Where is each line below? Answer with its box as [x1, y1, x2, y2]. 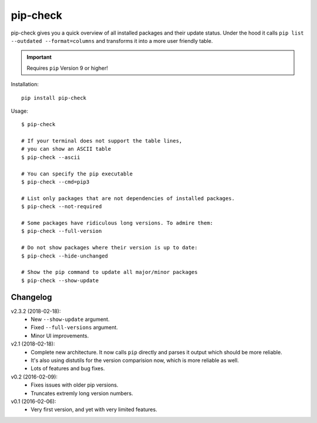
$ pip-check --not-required [21, 203, 102, 210]
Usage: [11, 107, 29, 114]
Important [26, 53, 52, 61]
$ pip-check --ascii [21, 154, 80, 161]
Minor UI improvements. [31, 332, 89, 339]
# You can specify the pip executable [21, 170, 133, 177]
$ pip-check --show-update [21, 277, 99, 284]
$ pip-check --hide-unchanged [21, 252, 109, 259]
